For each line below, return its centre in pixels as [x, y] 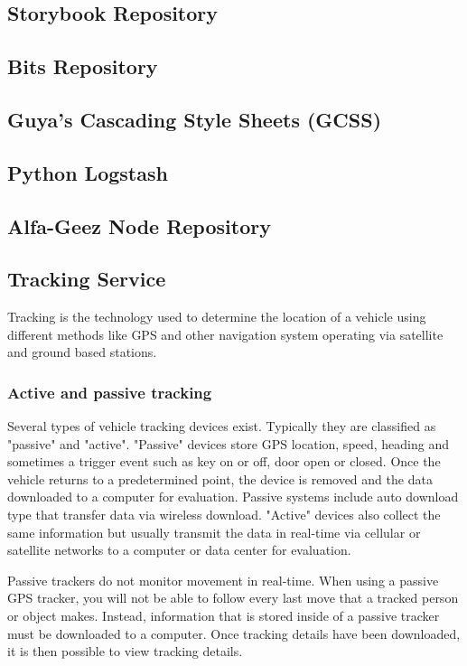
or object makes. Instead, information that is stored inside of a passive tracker [224, 616]
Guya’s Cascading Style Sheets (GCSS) [195, 119]
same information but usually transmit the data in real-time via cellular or [214, 532]
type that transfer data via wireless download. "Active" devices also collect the [224, 515]
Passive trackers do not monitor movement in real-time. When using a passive [223, 580]
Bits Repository [83, 66]
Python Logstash [88, 172]
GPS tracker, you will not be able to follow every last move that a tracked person [233, 598]
